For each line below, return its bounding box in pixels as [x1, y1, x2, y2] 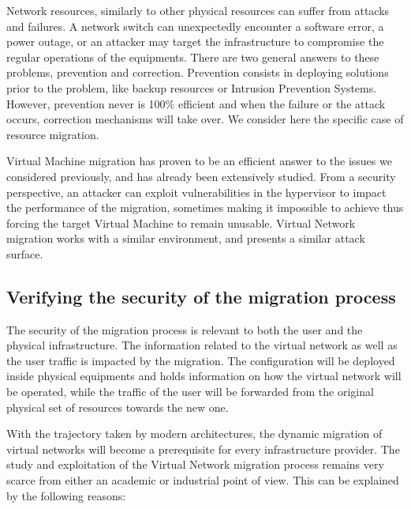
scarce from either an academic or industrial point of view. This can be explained [6, 472, 399, 488]
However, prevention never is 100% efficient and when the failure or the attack [6, 95, 386, 111]
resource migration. [6, 126, 99, 142]
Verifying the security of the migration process [6, 284, 396, 308]
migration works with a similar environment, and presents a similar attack [6, 230, 365, 247]
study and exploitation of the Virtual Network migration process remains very [6, 456, 384, 473]
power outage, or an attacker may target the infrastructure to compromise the [6, 33, 384, 50]
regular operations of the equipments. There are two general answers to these [6, 48, 379, 65]
